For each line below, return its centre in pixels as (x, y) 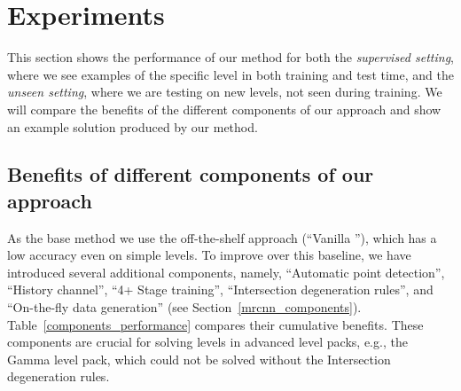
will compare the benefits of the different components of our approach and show (224, 109)
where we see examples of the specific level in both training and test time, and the (230, 74)
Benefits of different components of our (191, 174)
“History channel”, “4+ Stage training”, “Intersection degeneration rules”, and (220, 289)
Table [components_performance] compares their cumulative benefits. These (215, 324)
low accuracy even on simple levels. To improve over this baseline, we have (209, 255)
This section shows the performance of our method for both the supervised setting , (230, 57)
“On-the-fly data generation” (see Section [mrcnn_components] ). (184, 307)
